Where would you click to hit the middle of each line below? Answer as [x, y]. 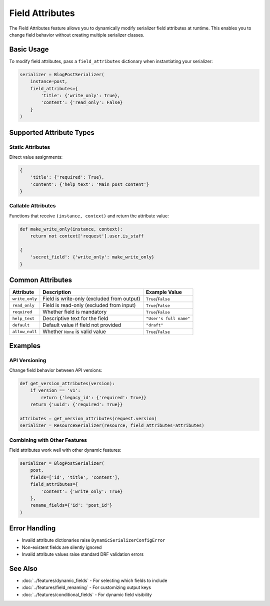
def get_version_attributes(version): [67, 383]
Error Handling [32, 528]
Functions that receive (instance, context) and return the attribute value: [89, 216]
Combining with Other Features [48, 440]
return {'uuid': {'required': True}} [76, 405]
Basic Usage [29, 49]
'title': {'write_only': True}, [80, 95]
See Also [23, 568]
